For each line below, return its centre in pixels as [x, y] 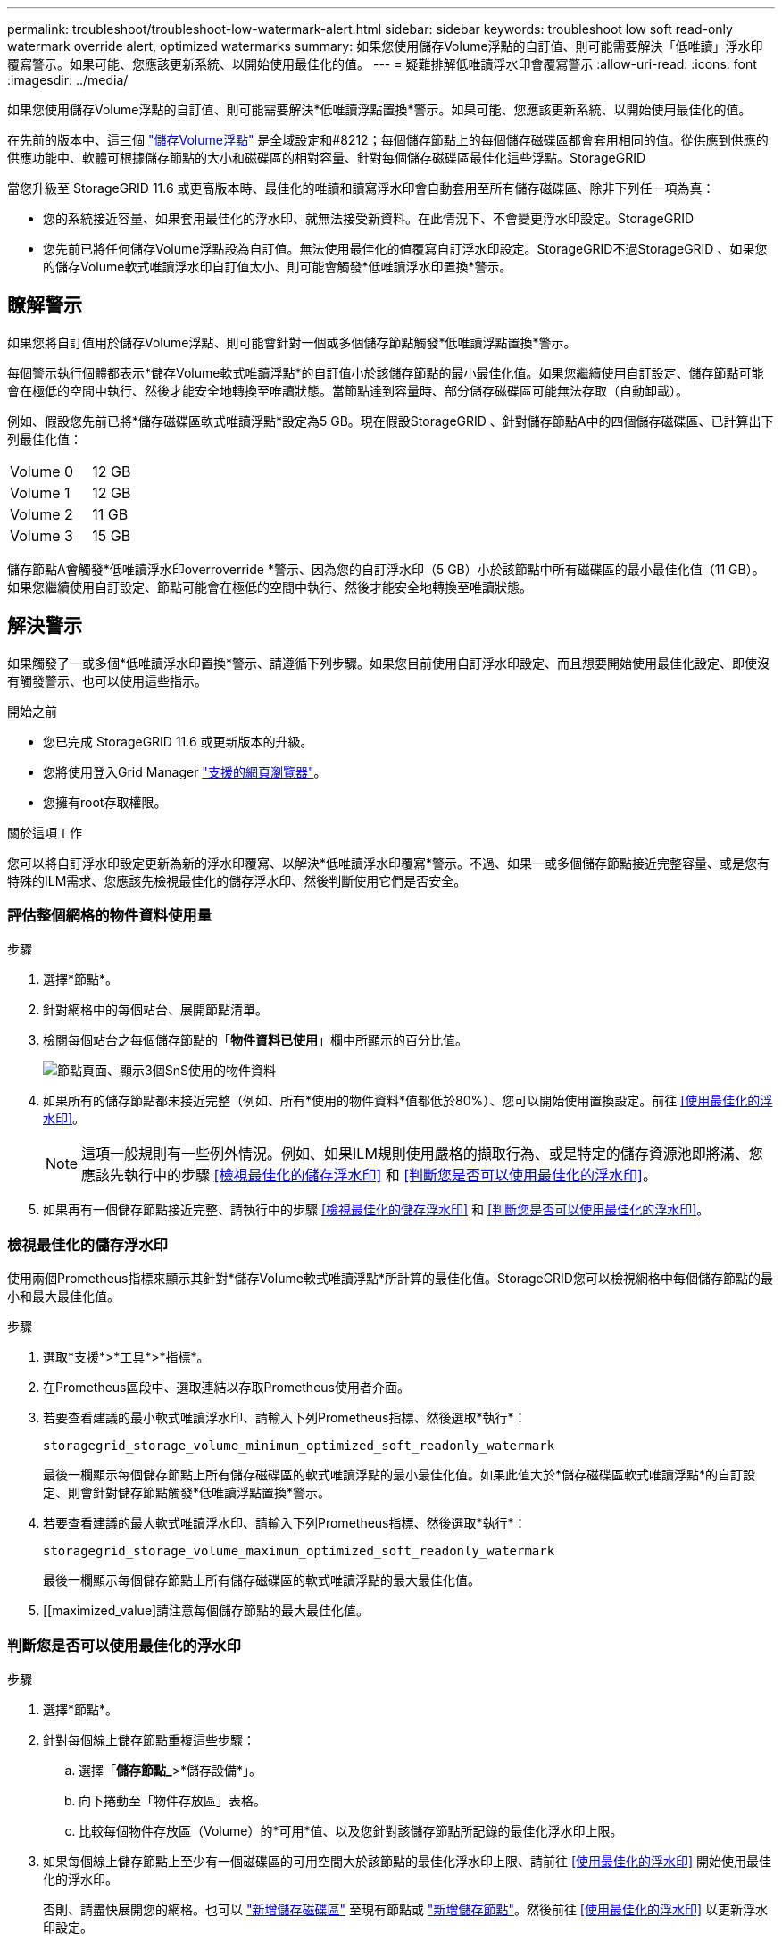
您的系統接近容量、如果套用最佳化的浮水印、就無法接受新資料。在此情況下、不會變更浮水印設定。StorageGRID [369, 218]
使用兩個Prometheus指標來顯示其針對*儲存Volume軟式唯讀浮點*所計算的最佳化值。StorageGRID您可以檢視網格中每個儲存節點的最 [390, 1279]
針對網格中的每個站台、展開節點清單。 [155, 1010]
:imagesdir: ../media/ [68, 80]
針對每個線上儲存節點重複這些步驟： [149, 1739]
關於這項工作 [45, 832]
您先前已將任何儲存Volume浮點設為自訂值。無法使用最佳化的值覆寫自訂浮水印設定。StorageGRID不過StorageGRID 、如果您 [405, 249]
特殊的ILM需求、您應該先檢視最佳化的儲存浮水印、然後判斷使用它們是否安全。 [237, 880]
